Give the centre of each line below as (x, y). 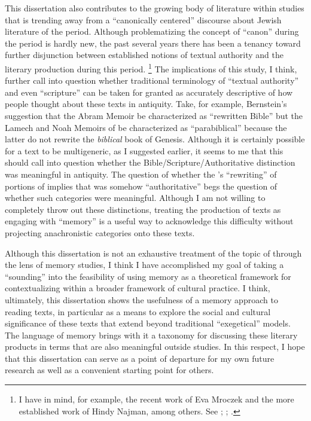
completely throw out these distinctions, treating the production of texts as (143, 209)
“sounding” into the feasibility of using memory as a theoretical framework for (148, 276)
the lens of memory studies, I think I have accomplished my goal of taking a (144, 265)
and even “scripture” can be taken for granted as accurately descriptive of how (149, 92)
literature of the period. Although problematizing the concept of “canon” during (152, 31)
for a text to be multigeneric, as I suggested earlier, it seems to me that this (144, 150)
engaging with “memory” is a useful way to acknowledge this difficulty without (149, 221)
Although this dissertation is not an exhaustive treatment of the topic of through (153, 253)
